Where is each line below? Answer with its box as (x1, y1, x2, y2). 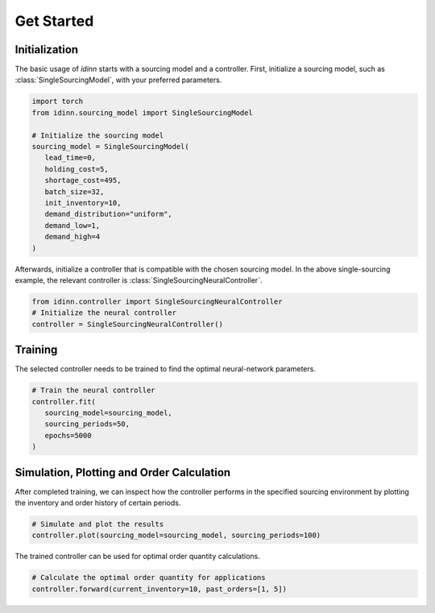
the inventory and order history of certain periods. (14, 498, 181, 507)
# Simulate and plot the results (31, 520, 164, 528)
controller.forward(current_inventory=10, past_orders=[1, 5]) (31, 584, 288, 594)
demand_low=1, (44, 221, 101, 230)
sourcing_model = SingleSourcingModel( (31, 142, 189, 151)
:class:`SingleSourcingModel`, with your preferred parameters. (14, 75, 222, 85)
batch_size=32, (44, 187, 105, 197)
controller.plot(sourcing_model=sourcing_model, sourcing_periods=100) (31, 531, 321, 540)
